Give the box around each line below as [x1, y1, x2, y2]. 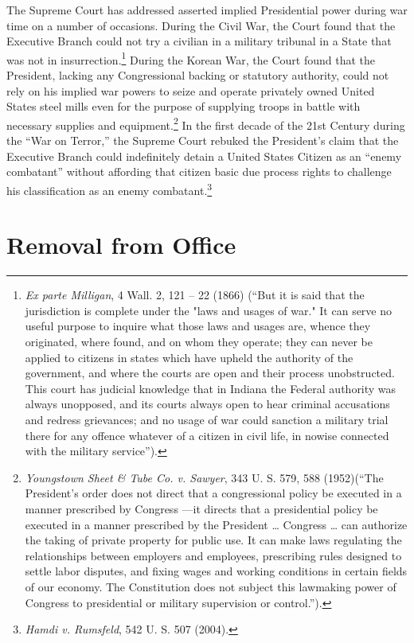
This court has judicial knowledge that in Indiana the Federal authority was [25, 380, 396, 396]
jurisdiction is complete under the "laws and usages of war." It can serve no [25, 302, 393, 318]
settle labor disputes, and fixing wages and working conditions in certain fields [25, 563, 408, 579]
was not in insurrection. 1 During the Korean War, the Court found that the [6, 49, 376, 68]
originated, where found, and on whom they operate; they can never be [25, 333, 373, 349]
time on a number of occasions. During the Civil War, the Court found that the [6, 17, 396, 33]
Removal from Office [6, 228, 236, 261]
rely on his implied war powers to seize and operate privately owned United [6, 82, 375, 99]
